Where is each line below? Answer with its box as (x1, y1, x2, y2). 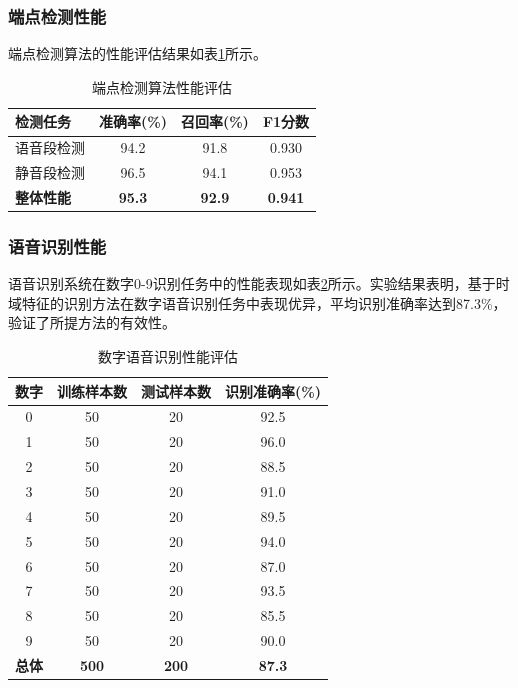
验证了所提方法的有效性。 (8, 312, 176, 333)
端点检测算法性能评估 (92, 76, 233, 97)
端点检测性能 (8, 3, 107, 28)
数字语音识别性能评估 (97, 346, 238, 367)
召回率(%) (180, 111, 249, 132)
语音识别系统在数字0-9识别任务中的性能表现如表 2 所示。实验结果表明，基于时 (8, 273, 510, 294)
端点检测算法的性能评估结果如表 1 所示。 (8, 43, 267, 64)
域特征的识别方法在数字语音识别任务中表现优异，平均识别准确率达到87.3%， (8, 292, 507, 313)
